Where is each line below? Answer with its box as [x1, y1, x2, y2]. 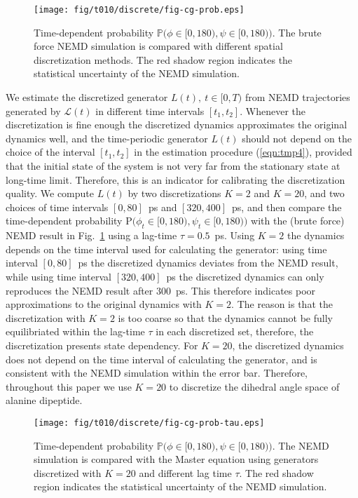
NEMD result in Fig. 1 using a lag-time [6, 228, 177, 243]
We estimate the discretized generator [6, 90, 168, 105]
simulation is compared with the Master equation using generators [34, 452, 319, 466]
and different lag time [139, 465, 232, 480]
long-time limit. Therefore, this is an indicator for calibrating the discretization [6, 172, 345, 187]
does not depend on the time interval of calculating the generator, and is [6, 351, 317, 366]
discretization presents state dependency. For [6, 337, 198, 352]
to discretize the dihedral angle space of [169, 379, 340, 393]
